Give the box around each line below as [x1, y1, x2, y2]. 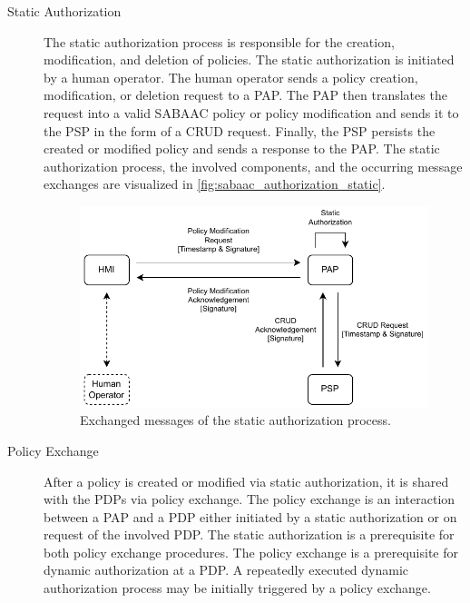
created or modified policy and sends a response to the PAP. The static [44, 139, 440, 158]
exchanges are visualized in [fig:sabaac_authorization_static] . [44, 174, 386, 193]
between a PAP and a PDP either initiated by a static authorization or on [44, 507, 457, 526]
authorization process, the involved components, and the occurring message [44, 156, 463, 175]
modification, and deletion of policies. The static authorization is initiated [44, 50, 455, 69]
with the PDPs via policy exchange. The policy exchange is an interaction [44, 489, 455, 509]
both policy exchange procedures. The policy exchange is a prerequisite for [44, 542, 458, 561]
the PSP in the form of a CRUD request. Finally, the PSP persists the [44, 121, 436, 140]
